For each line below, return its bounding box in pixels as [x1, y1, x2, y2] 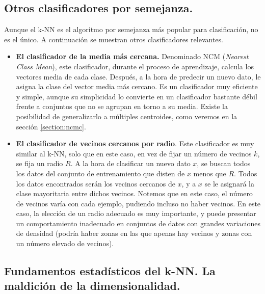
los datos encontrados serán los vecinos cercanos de [16, 178, 175, 189]
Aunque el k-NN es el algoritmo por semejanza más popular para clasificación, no [4, 24, 258, 35]
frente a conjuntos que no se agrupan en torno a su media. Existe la [16, 101, 228, 112]
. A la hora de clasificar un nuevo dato [70, 158, 191, 169]
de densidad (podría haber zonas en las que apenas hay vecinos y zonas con [16, 228, 252, 238]
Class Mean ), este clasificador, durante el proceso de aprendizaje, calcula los [16, 61, 254, 71]
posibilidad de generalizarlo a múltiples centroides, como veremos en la [16, 111, 237, 121]
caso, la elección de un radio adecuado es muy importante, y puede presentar [16, 208, 256, 219]
